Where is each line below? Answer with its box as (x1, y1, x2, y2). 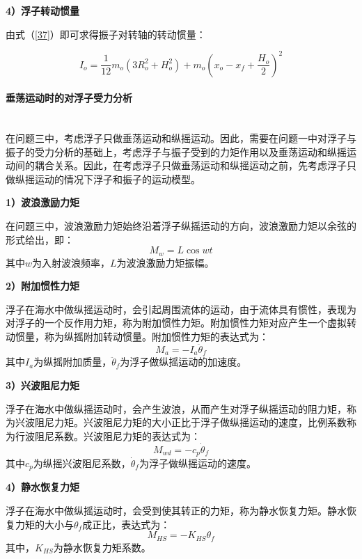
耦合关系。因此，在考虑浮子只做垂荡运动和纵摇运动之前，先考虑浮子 (34, 158, 347, 173)
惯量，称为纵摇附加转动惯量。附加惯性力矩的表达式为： (15, 329, 269, 344)
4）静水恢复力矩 (6, 480, 80, 494)
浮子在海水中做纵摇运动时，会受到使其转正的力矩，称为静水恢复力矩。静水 (6, 503, 347, 518)
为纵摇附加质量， (33, 354, 112, 369)
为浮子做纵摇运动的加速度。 (120, 354, 247, 369)
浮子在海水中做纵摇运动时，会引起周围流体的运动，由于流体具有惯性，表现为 (6, 301, 356, 316)
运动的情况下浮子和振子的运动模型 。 (34, 171, 200, 186)
